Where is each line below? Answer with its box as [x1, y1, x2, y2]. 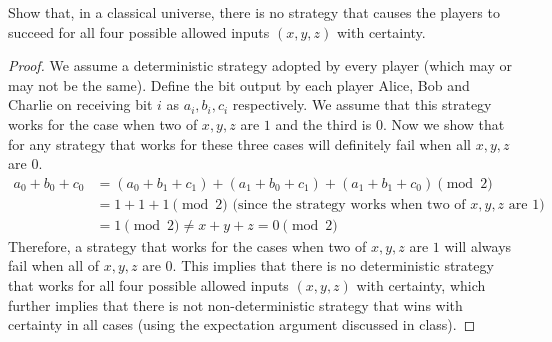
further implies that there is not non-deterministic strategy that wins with [8, 294, 463, 315]
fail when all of [8, 255, 100, 276]
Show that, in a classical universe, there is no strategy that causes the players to [8, 2, 500, 22]
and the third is [275, 113, 372, 134]
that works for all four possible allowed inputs [8, 275, 289, 296]
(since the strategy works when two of [232, 197, 466, 212]
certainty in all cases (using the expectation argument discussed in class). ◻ [8, 314, 476, 335]
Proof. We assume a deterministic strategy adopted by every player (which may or [8, 55, 513, 76]
